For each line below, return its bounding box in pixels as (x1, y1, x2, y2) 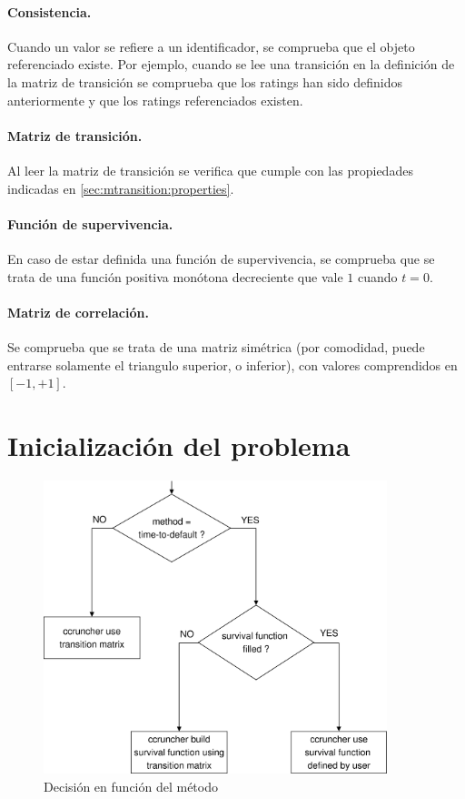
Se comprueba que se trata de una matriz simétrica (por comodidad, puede (7, 337, 425, 356)
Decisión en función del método (44, 776, 218, 795)
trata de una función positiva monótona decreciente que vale (7, 267, 343, 286)
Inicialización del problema (7, 426, 351, 463)
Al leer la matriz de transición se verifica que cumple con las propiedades (7, 160, 413, 179)
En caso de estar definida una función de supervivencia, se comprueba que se (7, 248, 435, 268)
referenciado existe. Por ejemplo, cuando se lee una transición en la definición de (7, 55, 455, 74)
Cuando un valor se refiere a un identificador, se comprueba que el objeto (7, 36, 415, 56)
